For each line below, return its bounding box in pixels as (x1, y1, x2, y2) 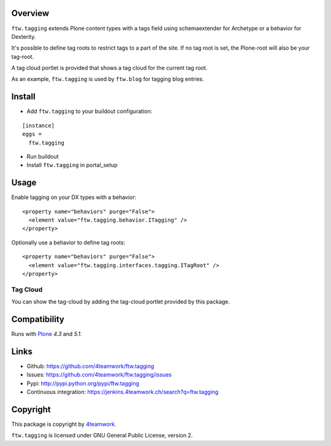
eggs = (22, 131, 42, 138)
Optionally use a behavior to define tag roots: (11, 238, 126, 246)
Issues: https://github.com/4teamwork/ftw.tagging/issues (26, 371, 172, 378)
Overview (11, 8, 50, 18)
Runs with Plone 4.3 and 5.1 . (11, 331, 82, 338)
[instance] (22, 122, 55, 129)
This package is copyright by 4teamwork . (11, 421, 116, 428)
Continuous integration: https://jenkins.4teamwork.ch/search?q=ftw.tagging (26, 388, 219, 396)
